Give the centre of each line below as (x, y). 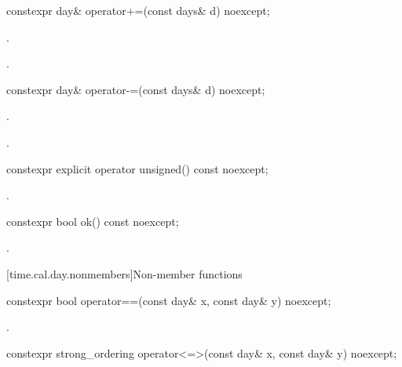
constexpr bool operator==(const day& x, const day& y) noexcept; (169, 300)
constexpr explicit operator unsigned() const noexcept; (137, 168)
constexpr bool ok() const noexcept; (93, 221)
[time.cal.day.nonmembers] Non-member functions (124, 273)
